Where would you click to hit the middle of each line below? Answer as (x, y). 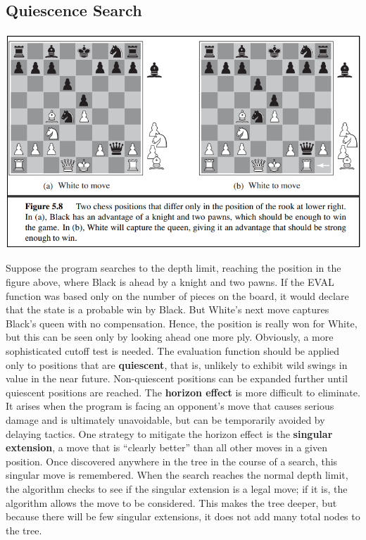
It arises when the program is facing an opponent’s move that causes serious (170, 406)
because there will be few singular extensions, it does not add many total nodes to (183, 516)
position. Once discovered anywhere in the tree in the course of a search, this (172, 461)
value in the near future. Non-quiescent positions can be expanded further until (177, 378)
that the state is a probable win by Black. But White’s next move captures (168, 309)
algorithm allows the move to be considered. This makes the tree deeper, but (171, 502)
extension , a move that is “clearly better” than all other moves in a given (166, 447)
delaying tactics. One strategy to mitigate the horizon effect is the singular (169, 433)
